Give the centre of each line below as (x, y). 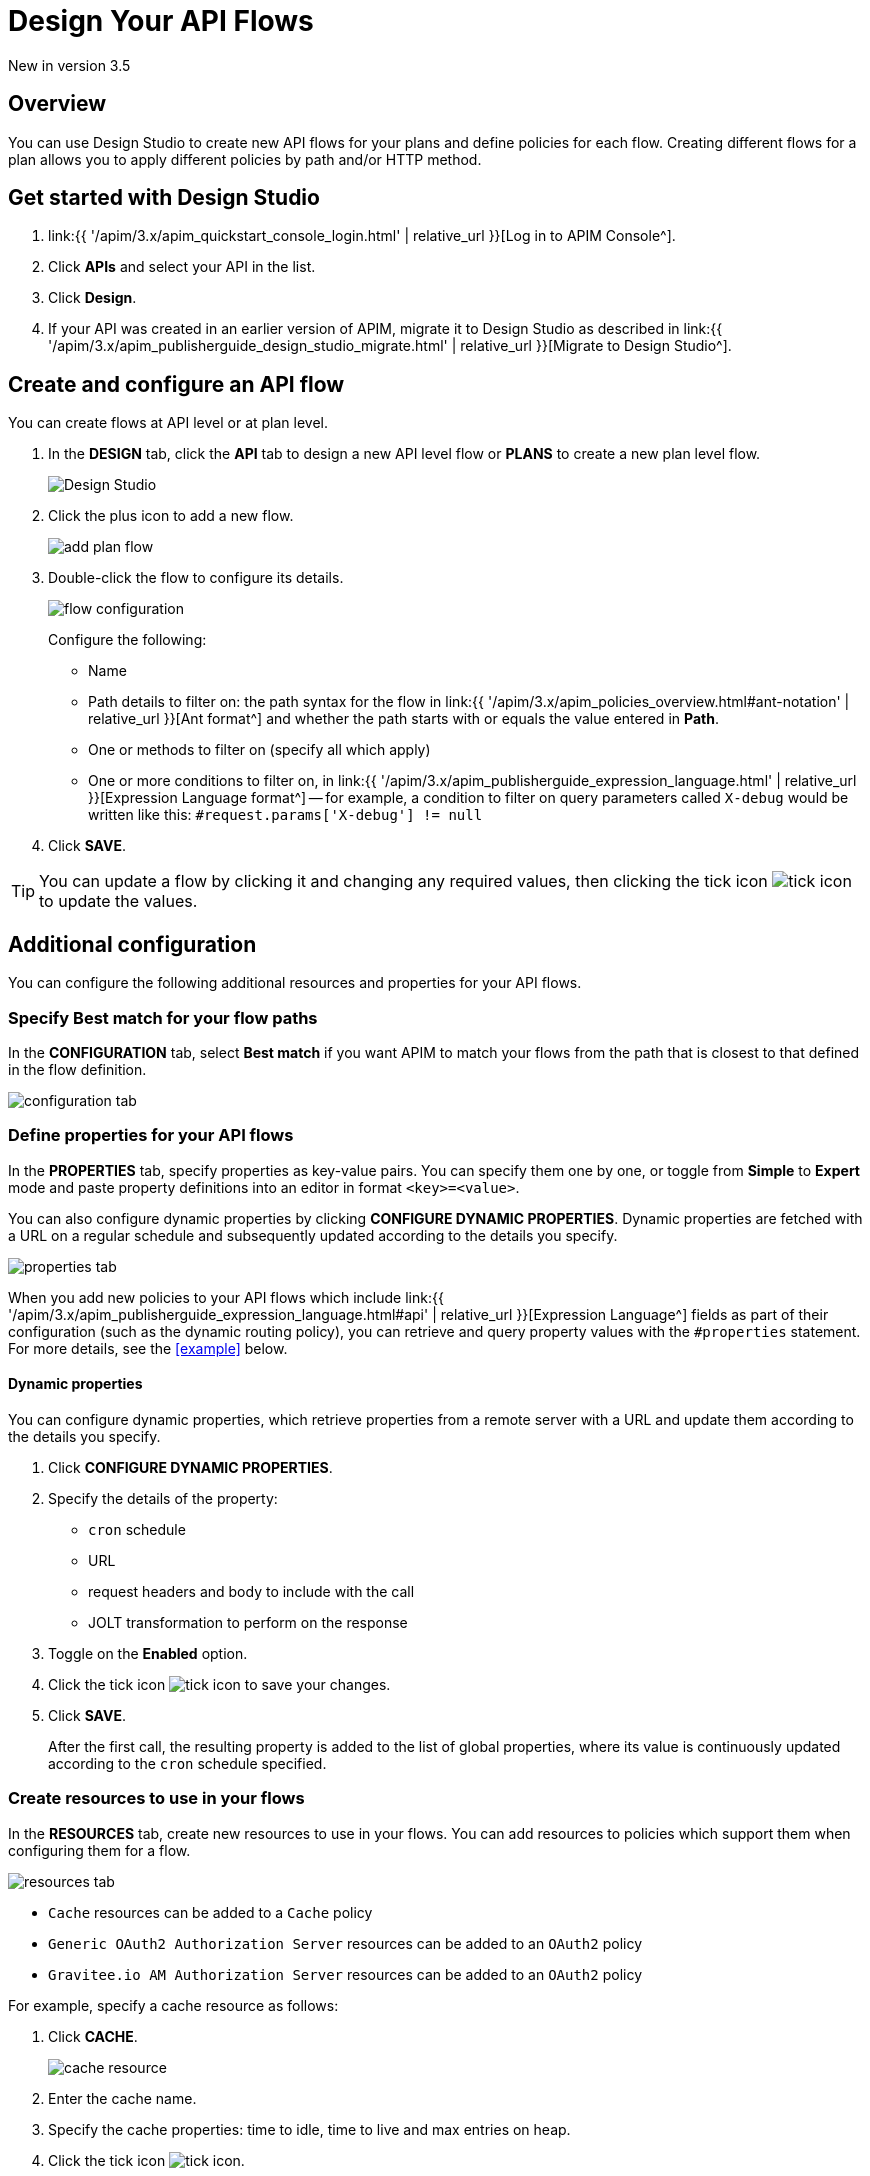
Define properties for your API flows (151, 1135)
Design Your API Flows (161, 21)
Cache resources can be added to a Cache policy (210, 1912)
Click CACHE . (93, 2036)
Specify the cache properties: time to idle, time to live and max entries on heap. (309, 2129)
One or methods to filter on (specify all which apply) (259, 750)
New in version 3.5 (69, 65)
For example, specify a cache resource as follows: (173, 2005)
